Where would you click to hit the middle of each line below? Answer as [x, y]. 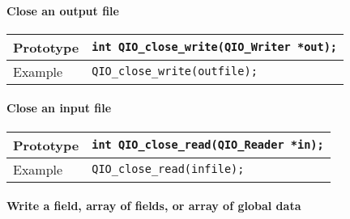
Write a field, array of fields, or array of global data [154, 206]
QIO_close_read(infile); [168, 169]
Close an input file [59, 108]
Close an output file [63, 10]
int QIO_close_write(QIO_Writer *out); [215, 47]
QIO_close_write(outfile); [175, 72]
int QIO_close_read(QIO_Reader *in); [208, 145]
